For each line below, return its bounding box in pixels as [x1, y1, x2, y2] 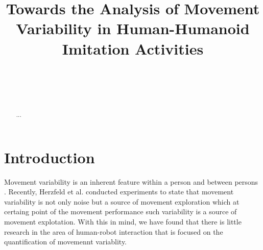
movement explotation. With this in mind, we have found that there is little [4, 216, 242, 227]
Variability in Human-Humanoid [16, 18, 250, 39]
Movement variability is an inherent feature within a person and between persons [4, 176, 258, 187]
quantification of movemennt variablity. [4, 236, 127, 247]
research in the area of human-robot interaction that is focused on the [4, 226, 223, 237]
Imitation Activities [62, 38, 204, 59]
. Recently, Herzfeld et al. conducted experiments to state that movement [4, 186, 234, 197]
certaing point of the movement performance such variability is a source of [4, 206, 237, 217]
